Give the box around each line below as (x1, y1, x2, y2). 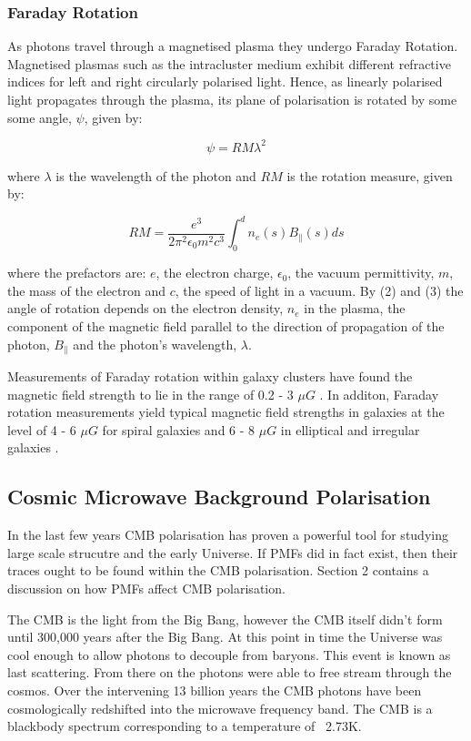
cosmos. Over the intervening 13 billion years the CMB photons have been (7, 680, 422, 699)
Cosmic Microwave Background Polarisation (7, 482, 431, 511)
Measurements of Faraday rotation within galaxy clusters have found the (7, 367, 413, 385)
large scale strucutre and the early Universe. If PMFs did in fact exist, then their (7, 543, 458, 562)
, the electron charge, (155, 263, 274, 282)
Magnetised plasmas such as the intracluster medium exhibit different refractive (7, 54, 451, 73)
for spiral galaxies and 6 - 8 (102, 420, 256, 439)
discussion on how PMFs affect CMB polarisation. (7, 578, 286, 597)
